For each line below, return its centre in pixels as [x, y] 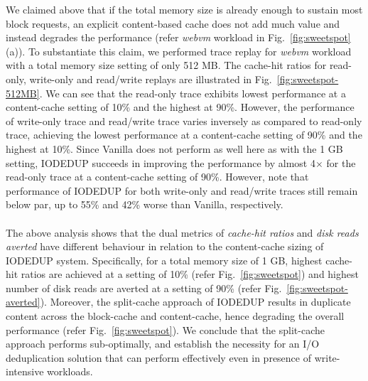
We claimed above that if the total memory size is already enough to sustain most [184, 9]
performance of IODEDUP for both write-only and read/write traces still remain [182, 190]
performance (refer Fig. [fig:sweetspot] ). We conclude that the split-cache [165, 329]
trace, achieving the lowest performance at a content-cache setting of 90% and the [184, 135]
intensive [25, 371]
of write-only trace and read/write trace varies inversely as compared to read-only [184, 120]
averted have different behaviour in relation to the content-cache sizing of [165, 246]
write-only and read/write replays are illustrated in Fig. [151, 79]
